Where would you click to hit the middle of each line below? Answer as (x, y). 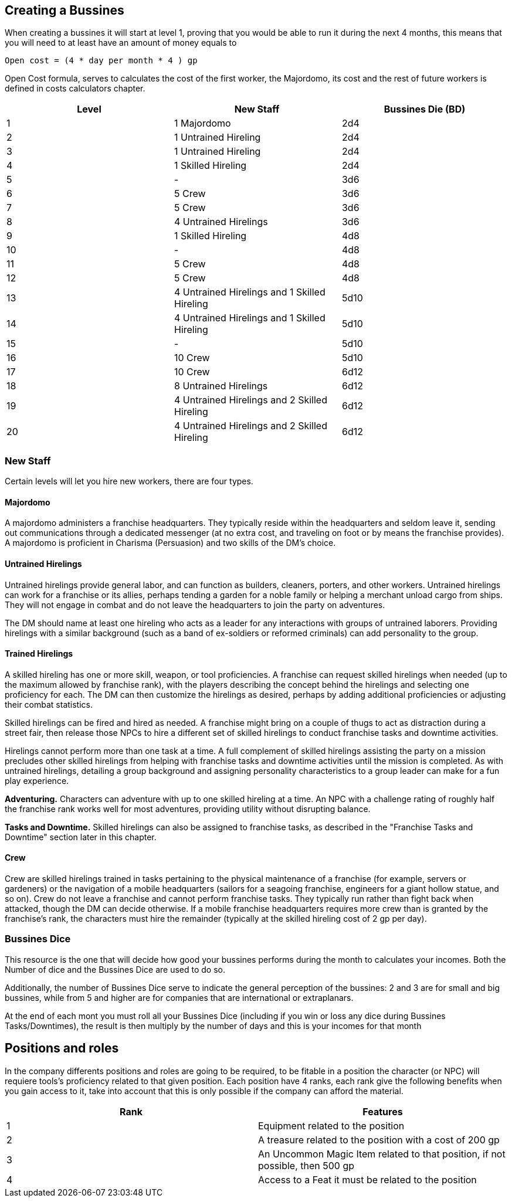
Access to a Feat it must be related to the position (367, 1179)
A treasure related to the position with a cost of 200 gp (379, 1140)
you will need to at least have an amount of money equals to (121, 43)
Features (383, 1111)
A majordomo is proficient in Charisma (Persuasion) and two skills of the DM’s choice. (170, 543)
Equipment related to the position (331, 1125)
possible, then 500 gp (306, 1165)
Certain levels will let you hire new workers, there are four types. (129, 481)
